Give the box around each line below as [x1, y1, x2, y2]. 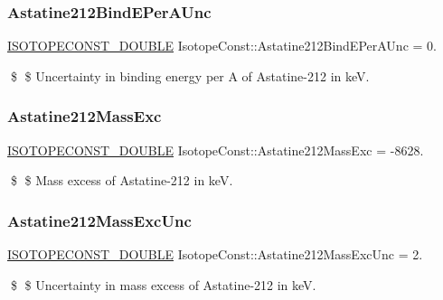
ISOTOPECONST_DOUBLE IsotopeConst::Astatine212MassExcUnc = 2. [7, 245, 423, 264]
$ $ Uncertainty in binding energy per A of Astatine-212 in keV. [10, 66, 370, 85]
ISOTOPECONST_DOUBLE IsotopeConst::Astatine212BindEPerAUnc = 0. [7, 36, 437, 55]
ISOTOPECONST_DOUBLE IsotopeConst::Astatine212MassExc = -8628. [7, 140, 424, 159]
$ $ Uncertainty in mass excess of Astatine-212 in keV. [10, 275, 316, 294]
